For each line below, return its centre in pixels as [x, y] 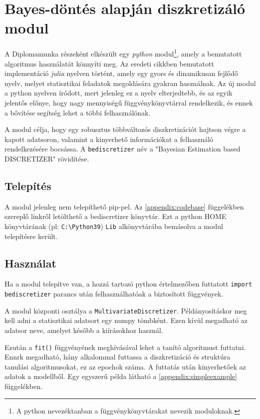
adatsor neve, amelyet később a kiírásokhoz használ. [84, 330]
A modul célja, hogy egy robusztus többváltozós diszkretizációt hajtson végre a [125, 129]
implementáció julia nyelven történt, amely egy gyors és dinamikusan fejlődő [121, 73]
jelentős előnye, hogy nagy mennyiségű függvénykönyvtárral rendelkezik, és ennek [129, 102]
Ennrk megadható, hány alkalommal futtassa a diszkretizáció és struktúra [118, 357]
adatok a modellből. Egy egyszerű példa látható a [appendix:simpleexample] [121, 376]
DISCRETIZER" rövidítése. [47, 158]
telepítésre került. [31, 236]
